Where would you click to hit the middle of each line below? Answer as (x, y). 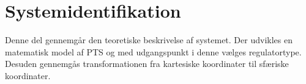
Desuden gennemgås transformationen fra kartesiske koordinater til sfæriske (147, 64)
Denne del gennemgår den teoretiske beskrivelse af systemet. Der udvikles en (149, 40)
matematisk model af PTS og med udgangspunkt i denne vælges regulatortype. (153, 51)
